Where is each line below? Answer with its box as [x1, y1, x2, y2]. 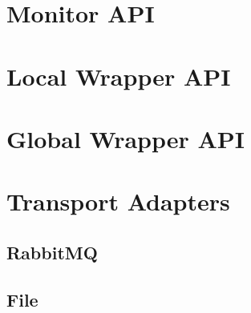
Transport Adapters [6, 185, 230, 218]
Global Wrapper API [6, 122, 245, 154]
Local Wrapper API [6, 59, 231, 92]
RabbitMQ [6, 239, 98, 264]
